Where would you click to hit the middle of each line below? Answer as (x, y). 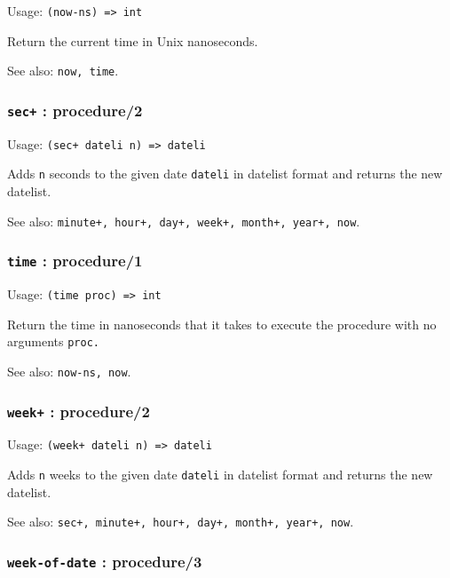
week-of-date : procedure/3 (105, 561)
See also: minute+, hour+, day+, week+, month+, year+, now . (184, 221)
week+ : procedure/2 (79, 411)
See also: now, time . (63, 71)
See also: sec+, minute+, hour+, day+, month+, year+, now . (181, 522)
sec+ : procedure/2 (75, 110)
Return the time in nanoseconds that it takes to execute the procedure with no (222, 324)
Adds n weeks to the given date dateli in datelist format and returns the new (220, 475)
